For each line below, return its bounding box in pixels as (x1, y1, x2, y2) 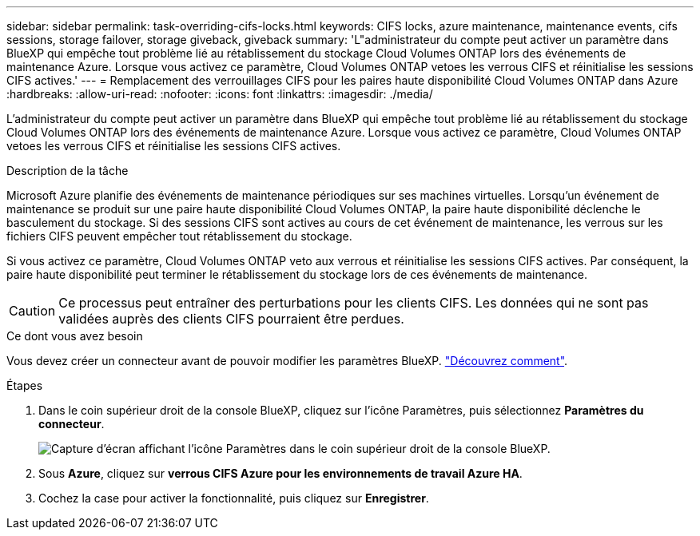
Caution (9, 303, 56, 319)
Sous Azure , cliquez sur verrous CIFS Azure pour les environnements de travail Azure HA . (38, 467, 523, 480)
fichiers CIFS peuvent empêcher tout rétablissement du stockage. (6, 229, 352, 243)
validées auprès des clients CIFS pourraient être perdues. (58, 311, 404, 327)
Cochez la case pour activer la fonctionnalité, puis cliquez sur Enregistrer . (38, 491, 429, 505)
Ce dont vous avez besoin (6, 329, 143, 343)
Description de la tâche (6, 164, 129, 177)
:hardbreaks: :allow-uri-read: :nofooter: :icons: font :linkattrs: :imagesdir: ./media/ (6, 87, 433, 101)
